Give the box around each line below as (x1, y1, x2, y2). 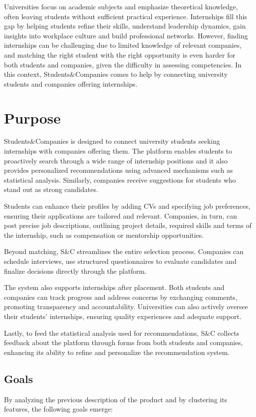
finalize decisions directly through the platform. (4, 265, 147, 276)
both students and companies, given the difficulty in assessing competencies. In (4, 59, 242, 69)
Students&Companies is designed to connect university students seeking (4, 136, 220, 146)
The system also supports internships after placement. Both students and (4, 282, 225, 292)
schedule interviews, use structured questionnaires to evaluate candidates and (4, 256, 237, 266)
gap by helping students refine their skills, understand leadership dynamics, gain (4, 21, 246, 31)
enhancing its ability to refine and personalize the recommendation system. (4, 347, 230, 357)
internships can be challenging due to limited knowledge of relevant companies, (4, 40, 242, 50)
